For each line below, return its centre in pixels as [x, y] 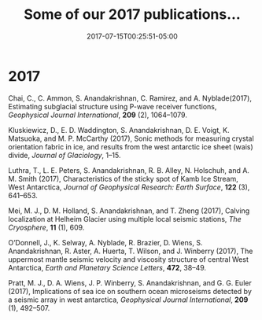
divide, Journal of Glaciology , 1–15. [65, 155]
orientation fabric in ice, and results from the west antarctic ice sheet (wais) [131, 146]
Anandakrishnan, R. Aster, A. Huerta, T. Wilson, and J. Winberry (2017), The [131, 251]
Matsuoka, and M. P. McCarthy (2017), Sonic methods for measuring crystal [131, 138]
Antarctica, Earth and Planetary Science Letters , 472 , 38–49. [107, 267]
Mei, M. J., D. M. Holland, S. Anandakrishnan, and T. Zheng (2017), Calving [129, 211]
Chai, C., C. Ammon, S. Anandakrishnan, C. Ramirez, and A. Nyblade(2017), [130, 98]
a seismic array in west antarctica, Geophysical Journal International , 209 [128, 300]
